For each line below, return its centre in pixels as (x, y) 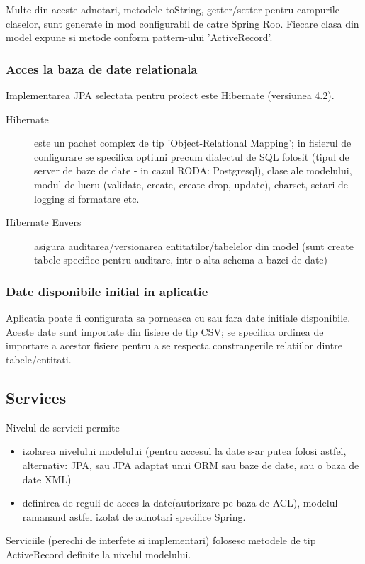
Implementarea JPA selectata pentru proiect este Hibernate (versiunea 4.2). (170, 95)
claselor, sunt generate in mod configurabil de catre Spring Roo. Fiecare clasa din (182, 23)
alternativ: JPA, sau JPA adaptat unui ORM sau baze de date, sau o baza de (191, 464)
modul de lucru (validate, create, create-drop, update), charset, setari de (191, 184)
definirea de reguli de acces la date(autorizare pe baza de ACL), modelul (180, 503)
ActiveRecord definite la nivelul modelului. (99, 554)
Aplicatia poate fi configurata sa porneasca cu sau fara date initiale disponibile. (178, 318)
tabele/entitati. (39, 359)
